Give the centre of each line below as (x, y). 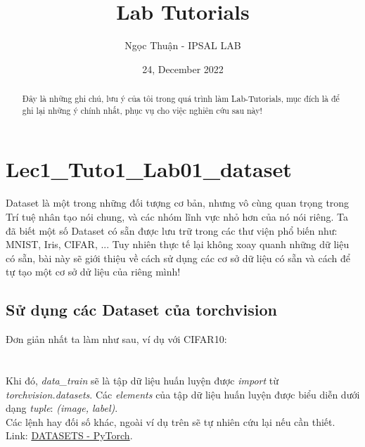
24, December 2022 (183, 69)
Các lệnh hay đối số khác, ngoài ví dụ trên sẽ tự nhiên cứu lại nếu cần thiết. (171, 421)
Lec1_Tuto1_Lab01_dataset (149, 169)
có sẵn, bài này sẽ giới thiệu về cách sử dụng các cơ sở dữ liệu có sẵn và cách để (178, 258)
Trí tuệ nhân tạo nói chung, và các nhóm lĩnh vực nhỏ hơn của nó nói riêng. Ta (177, 216)
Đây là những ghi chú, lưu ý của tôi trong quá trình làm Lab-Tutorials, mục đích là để (181, 99)
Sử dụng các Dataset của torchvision (141, 310)
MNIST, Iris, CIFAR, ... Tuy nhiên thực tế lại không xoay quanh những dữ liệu (178, 244)
